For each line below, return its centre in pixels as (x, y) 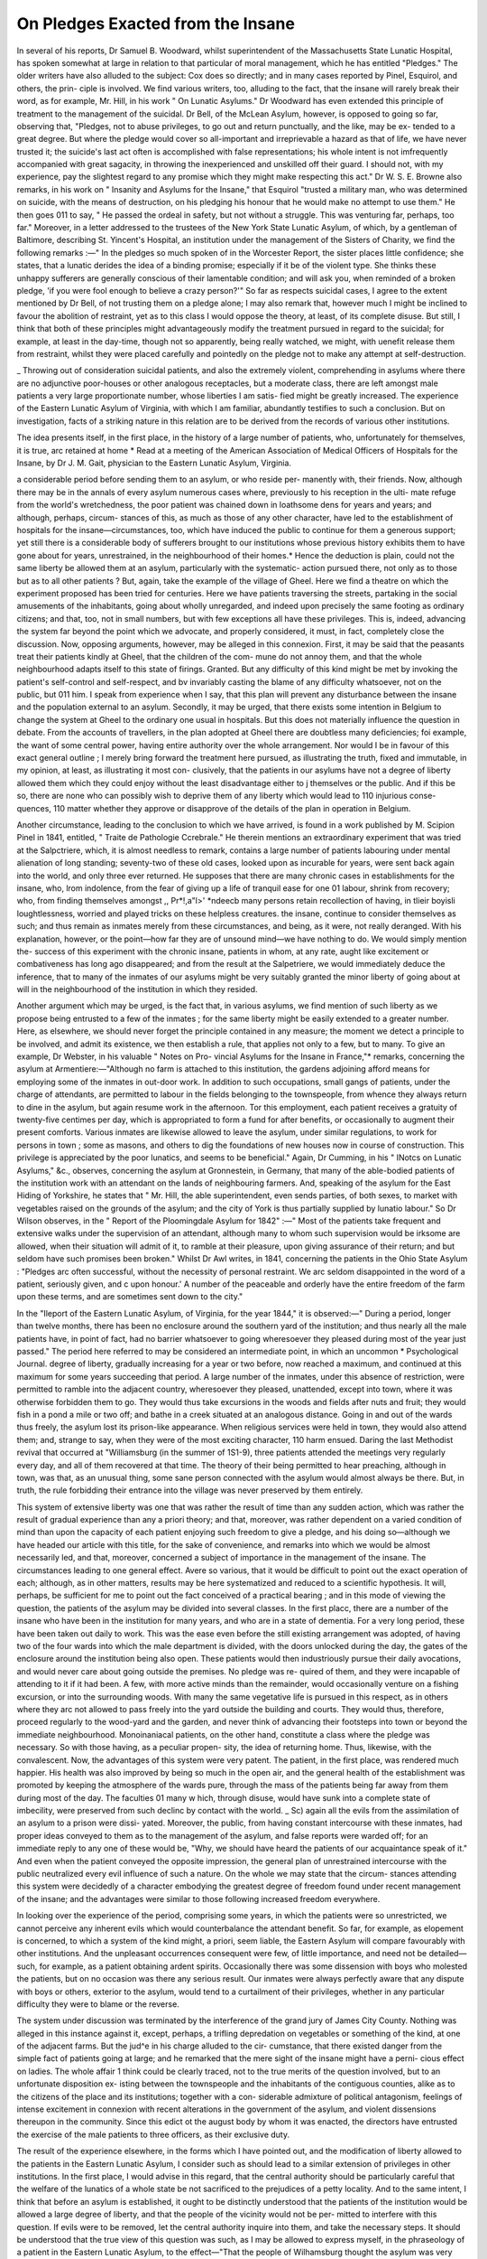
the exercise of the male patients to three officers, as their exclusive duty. (153, 2134)
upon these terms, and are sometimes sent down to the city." (130, 1297)
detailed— (448, 1954)
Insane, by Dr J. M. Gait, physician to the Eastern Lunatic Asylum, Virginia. (154, 463)
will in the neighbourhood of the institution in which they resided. (137, 989)
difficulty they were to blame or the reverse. (98, 2004)
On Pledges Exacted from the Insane (156, 23)
